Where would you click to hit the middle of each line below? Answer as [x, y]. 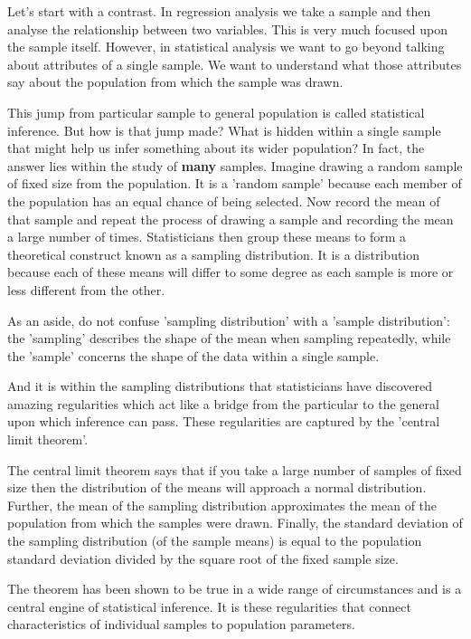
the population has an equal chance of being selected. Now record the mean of [224, 200]
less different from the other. [86, 289]
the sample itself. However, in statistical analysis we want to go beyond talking [226, 47]
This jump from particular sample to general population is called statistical [216, 112]
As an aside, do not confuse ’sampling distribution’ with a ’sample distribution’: [229, 320]
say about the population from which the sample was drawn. [175, 82]
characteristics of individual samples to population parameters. [181, 624]
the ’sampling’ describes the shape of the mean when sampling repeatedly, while [229, 338]
